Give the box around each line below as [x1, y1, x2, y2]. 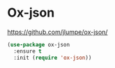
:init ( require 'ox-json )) [13, 54, 92, 61]
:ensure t [13, 47, 42, 55]
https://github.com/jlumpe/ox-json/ [7, 28, 108, 36]
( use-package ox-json [7, 41, 70, 48]
